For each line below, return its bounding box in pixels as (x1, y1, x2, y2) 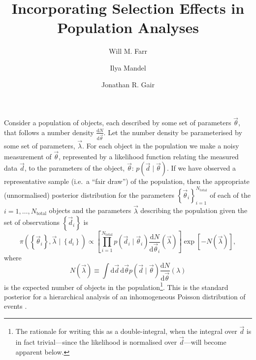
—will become (184, 337, 226, 347)
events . (4, 301, 27, 311)
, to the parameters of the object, (24, 163, 125, 173)
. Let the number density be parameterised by (103, 127, 242, 137)
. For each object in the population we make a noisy (82, 141, 239, 150)
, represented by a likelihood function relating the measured (59, 151, 239, 161)
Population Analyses (57, 17, 199, 37)
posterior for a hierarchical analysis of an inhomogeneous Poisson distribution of (4, 291, 246, 301)
